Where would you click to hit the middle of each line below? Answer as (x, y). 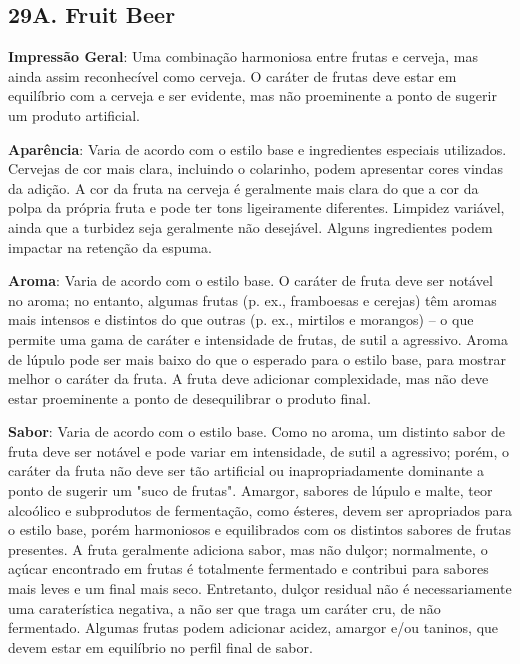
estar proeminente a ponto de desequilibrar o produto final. (189, 397)
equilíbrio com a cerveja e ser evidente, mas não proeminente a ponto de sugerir (252, 95)
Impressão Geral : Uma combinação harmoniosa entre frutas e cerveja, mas (243, 56)
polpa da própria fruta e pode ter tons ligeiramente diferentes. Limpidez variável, (256, 207)
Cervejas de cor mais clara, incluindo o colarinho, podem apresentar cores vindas (255, 168)
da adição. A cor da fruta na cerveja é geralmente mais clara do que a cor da (243, 187)
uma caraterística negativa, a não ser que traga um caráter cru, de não (224, 607)
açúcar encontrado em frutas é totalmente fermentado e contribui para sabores (248, 568)
